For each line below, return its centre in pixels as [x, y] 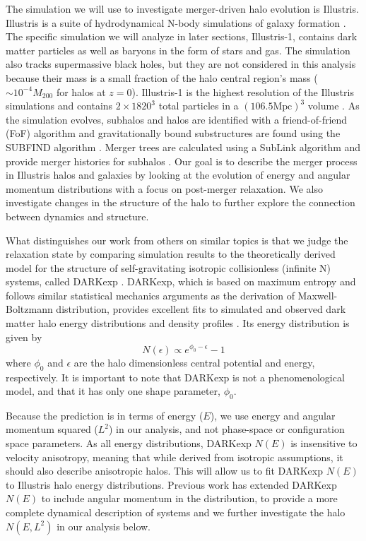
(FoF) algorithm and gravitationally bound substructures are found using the [173, 133]
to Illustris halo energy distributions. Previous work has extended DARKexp [171, 484]
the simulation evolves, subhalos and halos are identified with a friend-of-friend [177, 119]
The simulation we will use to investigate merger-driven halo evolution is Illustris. [182, 8]
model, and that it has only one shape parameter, [113, 391]
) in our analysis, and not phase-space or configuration [227, 429]
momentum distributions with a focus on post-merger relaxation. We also [164, 188]
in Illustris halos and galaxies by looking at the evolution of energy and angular [178, 175]
